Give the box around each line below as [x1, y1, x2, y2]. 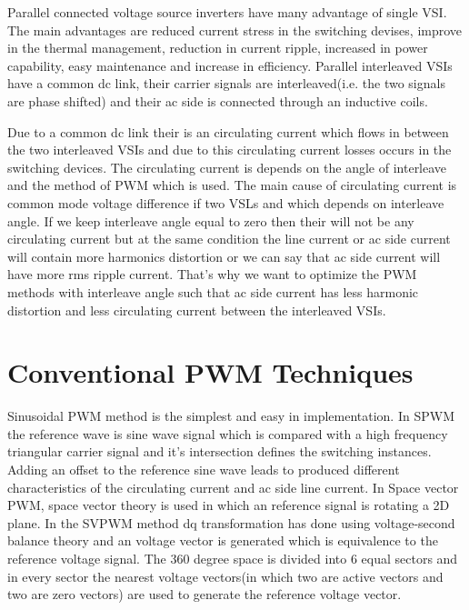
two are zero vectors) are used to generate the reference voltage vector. [7, 585, 402, 604]
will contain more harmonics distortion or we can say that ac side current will [7, 246, 441, 265]
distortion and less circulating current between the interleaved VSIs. [7, 300, 386, 319]
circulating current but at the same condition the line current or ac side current [7, 229, 451, 248]
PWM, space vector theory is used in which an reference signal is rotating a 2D [7, 495, 450, 515]
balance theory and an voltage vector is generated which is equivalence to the [7, 531, 438, 550]
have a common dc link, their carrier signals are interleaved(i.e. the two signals [7, 74, 445, 93]
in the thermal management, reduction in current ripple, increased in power [7, 38, 428, 57]
